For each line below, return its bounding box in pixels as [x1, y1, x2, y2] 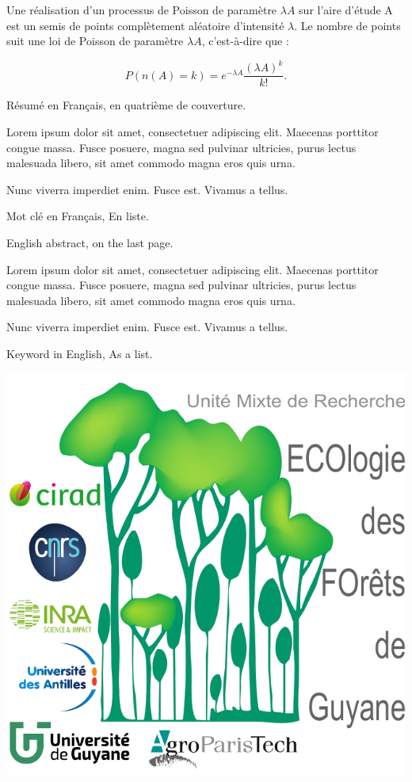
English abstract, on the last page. [6, 234, 174, 250]
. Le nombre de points [294, 17, 401, 33]
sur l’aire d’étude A [299, 2, 393, 17]
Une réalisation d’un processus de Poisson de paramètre [6, 2, 277, 17]
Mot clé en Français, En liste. [6, 208, 149, 224]
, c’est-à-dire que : [201, 32, 289, 49]
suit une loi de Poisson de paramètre [6, 32, 184, 49]
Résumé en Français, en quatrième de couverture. [6, 97, 246, 113]
